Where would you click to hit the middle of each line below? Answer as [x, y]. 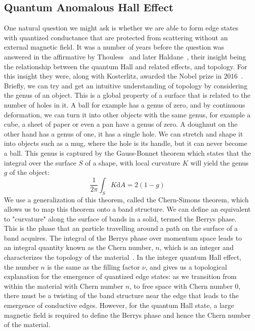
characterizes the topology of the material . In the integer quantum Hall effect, [123, 257]
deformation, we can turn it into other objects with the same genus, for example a [127, 114]
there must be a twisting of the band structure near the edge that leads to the [121, 295]
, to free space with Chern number [181, 286]
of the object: [29, 172]
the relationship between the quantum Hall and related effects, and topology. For [126, 66]
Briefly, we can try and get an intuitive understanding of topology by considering [126, 85]
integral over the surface [40, 162]
